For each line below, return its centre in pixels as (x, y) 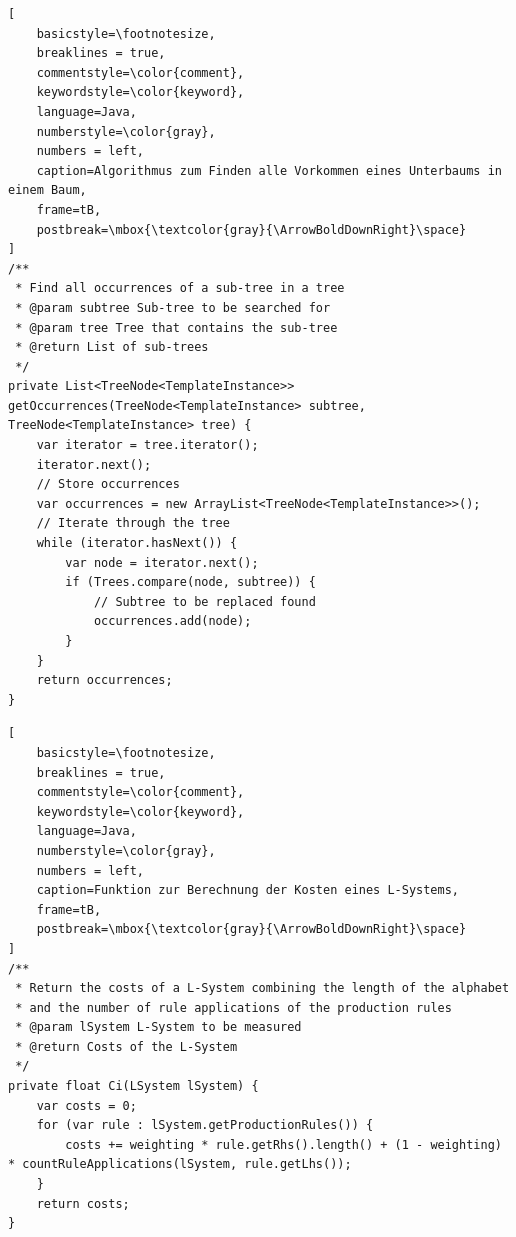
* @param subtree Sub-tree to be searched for (173, 307)
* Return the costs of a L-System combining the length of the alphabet (262, 988)
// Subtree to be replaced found (204, 601)
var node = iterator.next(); (162, 562)
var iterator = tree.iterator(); (147, 445)
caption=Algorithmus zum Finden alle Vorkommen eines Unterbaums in (269, 170)
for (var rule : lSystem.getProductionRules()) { (205, 1125)
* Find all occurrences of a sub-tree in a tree (180, 288)
